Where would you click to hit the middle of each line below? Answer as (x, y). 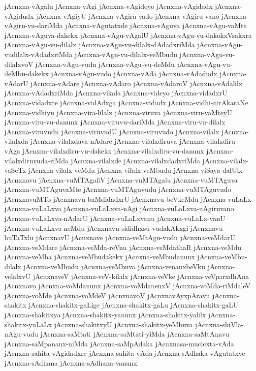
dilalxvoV (19, 64)
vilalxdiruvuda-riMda (37, 160)
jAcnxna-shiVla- (219, 324)
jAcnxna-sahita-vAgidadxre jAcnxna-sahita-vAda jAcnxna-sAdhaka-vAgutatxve (125, 353)
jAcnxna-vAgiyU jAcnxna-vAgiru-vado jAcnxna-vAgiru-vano (128, 15)
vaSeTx (15, 170)
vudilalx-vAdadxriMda (39, 54)
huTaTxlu (19, 237)
